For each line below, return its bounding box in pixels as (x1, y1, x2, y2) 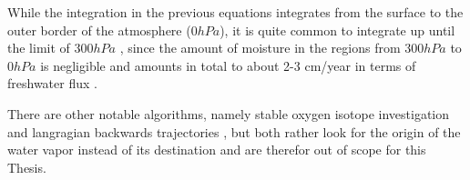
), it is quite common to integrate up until (220, 20, 455, 39)
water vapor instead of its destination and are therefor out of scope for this (7, 140, 426, 159)
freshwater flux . (7, 74, 97, 93)
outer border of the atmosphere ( (7, 20, 191, 39)
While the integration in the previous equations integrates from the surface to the (7, 3, 464, 21)
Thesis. (7, 157, 46, 176)
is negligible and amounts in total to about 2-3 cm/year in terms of (40, 55, 416, 75)
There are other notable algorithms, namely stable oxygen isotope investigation (7, 104, 450, 123)
